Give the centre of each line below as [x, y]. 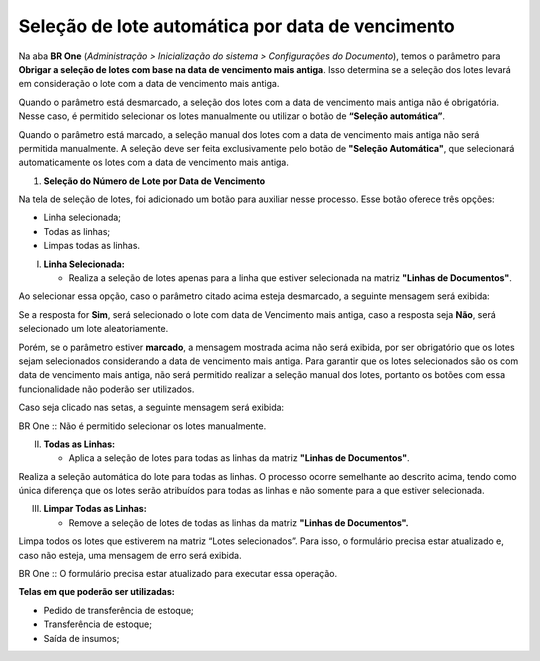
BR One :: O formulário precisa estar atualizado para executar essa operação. [178, 574]
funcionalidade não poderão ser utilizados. [106, 389]
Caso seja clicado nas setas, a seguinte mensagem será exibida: [151, 407]
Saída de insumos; [81, 638]
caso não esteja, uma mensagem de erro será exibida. [130, 555]
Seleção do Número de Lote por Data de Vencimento [154, 181]
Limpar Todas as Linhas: [95, 509]
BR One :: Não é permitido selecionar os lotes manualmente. [142, 426]
